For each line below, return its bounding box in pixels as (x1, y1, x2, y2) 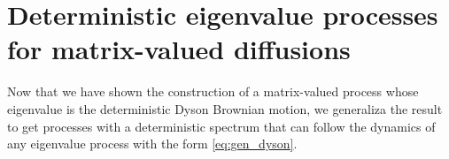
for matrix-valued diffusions (7, 31, 351, 67)
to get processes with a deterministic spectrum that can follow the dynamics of (7, 117, 436, 135)
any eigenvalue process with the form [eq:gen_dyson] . (7, 134, 298, 153)
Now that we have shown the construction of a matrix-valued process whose (7, 82, 419, 101)
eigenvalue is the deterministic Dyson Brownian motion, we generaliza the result (7, 99, 443, 117)
